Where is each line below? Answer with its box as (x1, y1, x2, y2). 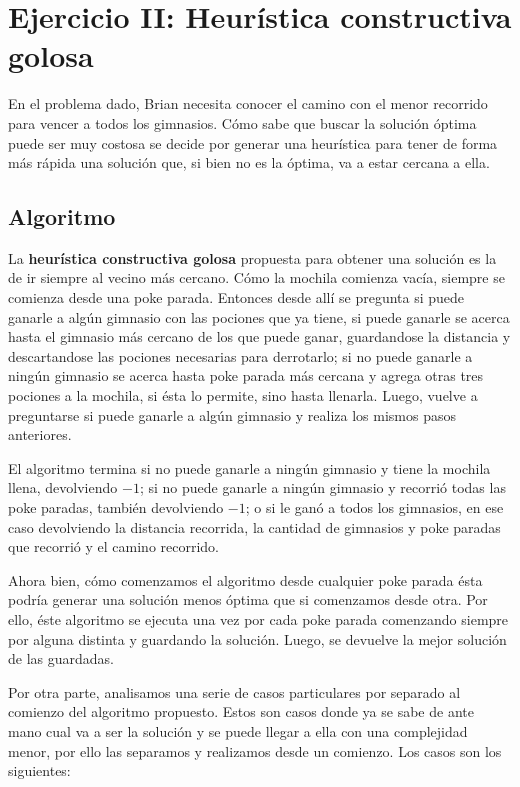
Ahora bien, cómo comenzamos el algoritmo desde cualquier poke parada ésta (8, 569, 483, 590)
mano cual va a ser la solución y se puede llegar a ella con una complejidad (8, 720, 468, 741)
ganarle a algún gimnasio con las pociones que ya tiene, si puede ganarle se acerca (8, 306, 510, 327)
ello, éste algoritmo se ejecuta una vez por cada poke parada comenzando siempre (8, 608, 509, 629)
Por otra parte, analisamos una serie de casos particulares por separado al (8, 681, 461, 702)
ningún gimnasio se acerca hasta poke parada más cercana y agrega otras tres (8, 365, 484, 386)
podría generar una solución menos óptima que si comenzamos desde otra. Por (8, 589, 488, 610)
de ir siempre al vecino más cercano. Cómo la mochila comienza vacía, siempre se (8, 267, 505, 288)
